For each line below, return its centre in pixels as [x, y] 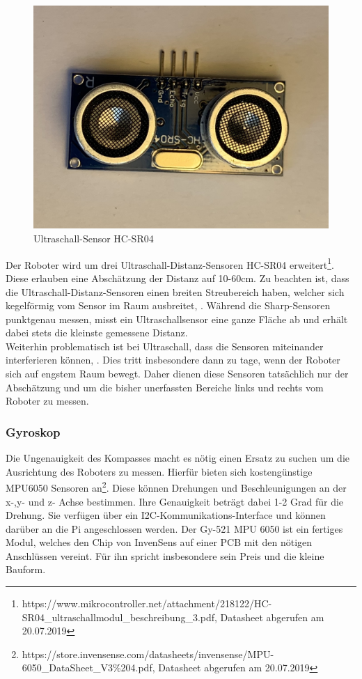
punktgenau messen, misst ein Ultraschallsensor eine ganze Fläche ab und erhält [177, 319]
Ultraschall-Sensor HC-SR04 [94, 239]
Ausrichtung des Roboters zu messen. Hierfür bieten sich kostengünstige [159, 471]
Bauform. [26, 569]
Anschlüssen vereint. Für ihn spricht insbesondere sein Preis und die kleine [165, 555]
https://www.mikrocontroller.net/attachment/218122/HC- [147, 603]
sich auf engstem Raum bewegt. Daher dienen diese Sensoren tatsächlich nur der [177, 374]
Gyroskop [33, 431]
